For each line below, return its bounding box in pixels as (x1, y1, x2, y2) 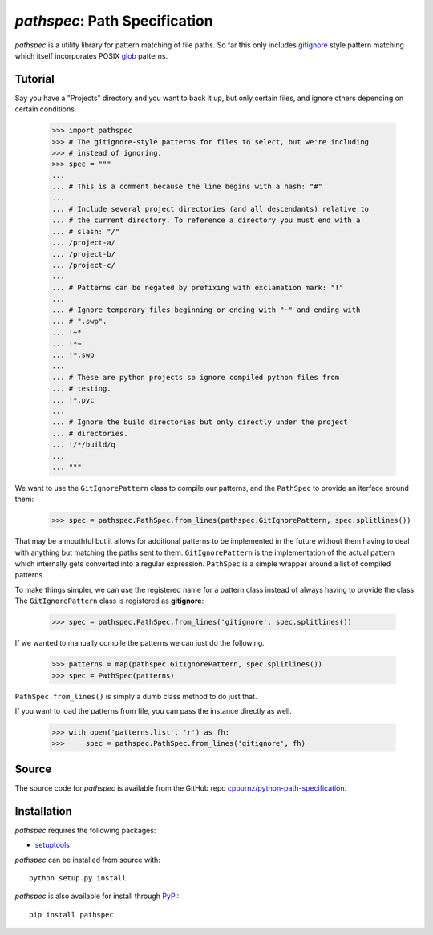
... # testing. (51, 384, 111, 393)
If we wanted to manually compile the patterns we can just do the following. (14, 638, 265, 648)
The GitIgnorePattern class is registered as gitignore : (14, 596, 204, 605)
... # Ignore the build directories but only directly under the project (51, 418, 348, 427)
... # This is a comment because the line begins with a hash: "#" (51, 182, 323, 192)
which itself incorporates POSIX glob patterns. (14, 51, 168, 60)
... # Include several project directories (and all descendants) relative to (51, 204, 369, 213)
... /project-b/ (51, 249, 116, 258)
